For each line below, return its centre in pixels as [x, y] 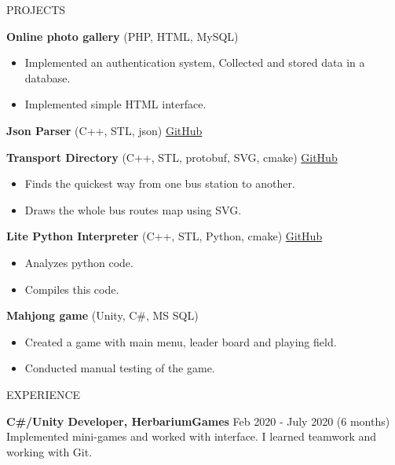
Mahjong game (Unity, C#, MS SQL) [102, 315]
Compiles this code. [72, 289]
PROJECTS [36, 9]
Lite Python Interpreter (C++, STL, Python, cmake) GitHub [165, 236]
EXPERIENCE [44, 394]
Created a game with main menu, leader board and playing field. [181, 341]
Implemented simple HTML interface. [115, 104]
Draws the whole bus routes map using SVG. [133, 209]
